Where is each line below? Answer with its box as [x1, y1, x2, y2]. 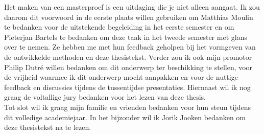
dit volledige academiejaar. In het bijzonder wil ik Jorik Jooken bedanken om [4, 111, 246, 122]
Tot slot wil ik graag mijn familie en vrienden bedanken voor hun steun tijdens [4, 101, 251, 112]
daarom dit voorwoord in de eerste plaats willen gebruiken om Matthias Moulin [4, 11, 253, 22]
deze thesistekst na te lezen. [4, 122, 91, 132]
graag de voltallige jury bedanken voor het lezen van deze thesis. [4, 92, 206, 102]
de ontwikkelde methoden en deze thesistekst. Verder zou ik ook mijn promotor [4, 51, 252, 62]
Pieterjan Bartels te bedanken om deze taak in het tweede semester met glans [4, 31, 247, 42]
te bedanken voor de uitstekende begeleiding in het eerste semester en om [4, 21, 234, 32]
